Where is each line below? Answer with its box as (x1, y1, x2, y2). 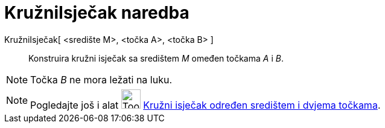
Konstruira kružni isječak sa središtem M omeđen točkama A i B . (28, 53, 284, 63)
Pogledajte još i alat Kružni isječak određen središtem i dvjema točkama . (30, 98, 381, 111)
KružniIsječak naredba (4, 2, 189, 23)
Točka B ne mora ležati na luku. (30, 73, 173, 86)
